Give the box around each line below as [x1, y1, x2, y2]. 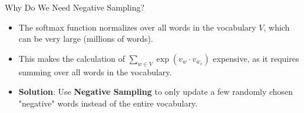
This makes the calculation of [18, 52, 125, 64]
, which [263, 21, 290, 33]
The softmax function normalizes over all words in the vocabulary [18, 21, 256, 33]
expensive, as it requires [213, 52, 299, 64]
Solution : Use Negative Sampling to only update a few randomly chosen [18, 85, 293, 98]
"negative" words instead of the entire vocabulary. [18, 97, 197, 109]
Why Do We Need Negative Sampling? [5, 1, 145, 13]
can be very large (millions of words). [18, 32, 153, 45]
